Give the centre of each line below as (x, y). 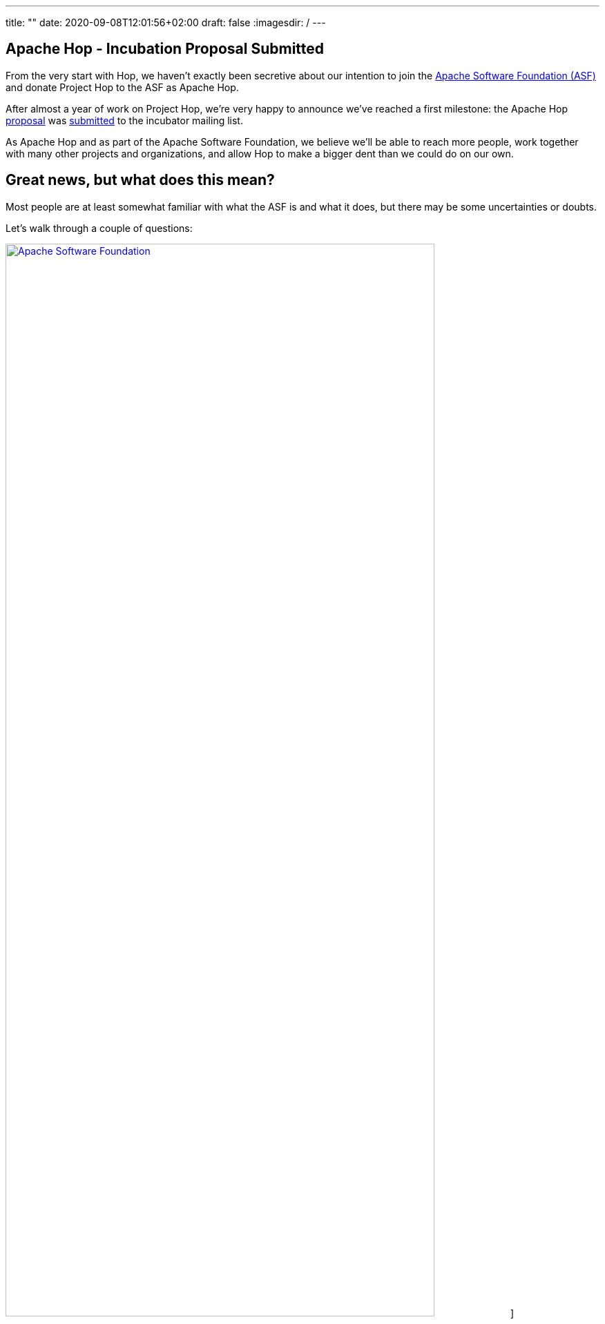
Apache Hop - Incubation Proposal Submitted (165, 49)
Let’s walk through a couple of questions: (99, 228)
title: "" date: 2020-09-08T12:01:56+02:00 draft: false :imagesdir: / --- (166, 22)
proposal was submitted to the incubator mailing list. (124, 120)
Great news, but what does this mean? (140, 180)
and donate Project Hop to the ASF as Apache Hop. (122, 87)
